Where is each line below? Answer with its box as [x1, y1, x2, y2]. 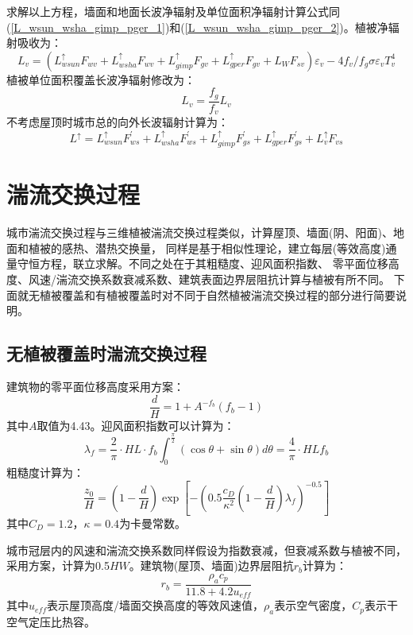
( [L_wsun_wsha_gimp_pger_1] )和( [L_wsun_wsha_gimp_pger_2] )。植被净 [6, 18, 388, 35]
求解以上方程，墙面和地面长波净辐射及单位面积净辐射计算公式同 [6, 3, 340, 19]
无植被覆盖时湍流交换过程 [6, 341, 206, 366]
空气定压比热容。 [6, 613, 95, 629]
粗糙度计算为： [6, 464, 84, 481]
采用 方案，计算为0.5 [6, 557, 110, 574]
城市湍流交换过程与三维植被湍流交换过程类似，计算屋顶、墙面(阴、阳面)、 [6, 224, 393, 241]
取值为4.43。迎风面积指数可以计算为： [37, 416, 235, 433]
